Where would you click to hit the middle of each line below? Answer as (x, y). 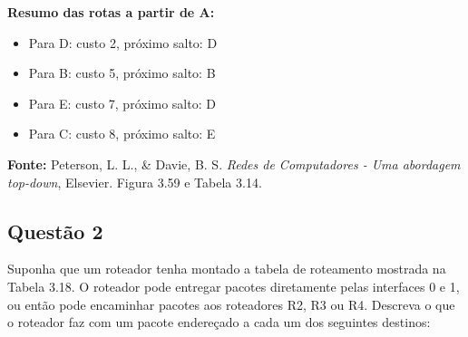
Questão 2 (55, 231)
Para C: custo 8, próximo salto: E (122, 134)
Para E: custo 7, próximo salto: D (122, 103)
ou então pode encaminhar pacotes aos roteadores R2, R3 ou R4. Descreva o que (231, 304)
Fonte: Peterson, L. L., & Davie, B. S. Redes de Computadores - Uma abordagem (234, 164)
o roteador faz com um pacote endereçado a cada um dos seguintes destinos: (219, 322)
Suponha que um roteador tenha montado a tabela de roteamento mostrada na (227, 269)
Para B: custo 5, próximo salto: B (122, 73)
